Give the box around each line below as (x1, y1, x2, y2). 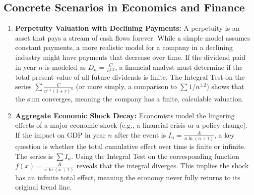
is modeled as (45, 61, 86, 72)
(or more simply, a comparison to (76, 81, 177, 92)
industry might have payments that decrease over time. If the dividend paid (15, 51, 246, 62)
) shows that (206, 81, 245, 92)
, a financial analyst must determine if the (115, 61, 243, 72)
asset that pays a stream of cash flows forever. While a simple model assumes (15, 32, 251, 43)
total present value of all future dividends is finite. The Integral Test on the (15, 71, 245, 82)
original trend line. (15, 182, 72, 192)
